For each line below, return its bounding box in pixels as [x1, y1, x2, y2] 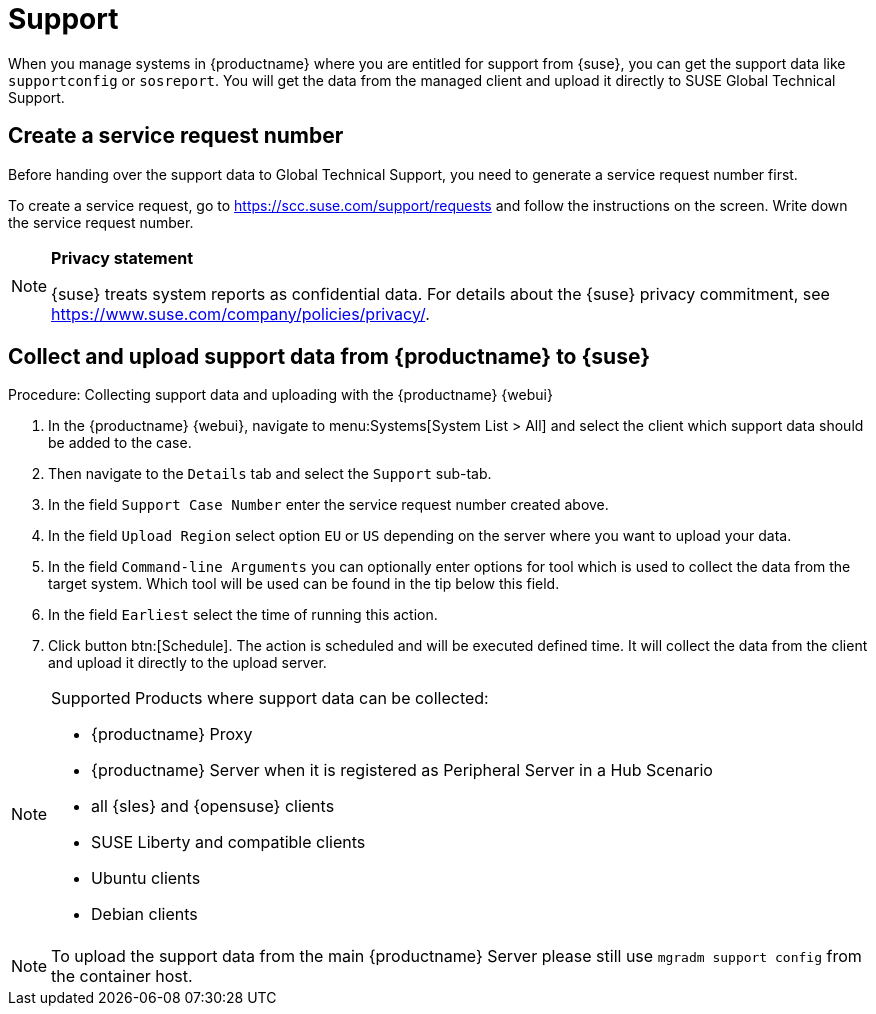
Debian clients [91, 904, 198, 925]
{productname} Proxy [91, 724, 253, 745]
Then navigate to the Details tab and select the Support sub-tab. [48, 465, 492, 483]
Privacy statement [51, 247, 193, 268]
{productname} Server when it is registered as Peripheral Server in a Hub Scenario [91, 760, 713, 781]
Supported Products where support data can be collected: [51, 688, 489, 709]
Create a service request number [8, 123, 344, 149]
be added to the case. [48, 434, 192, 452]
